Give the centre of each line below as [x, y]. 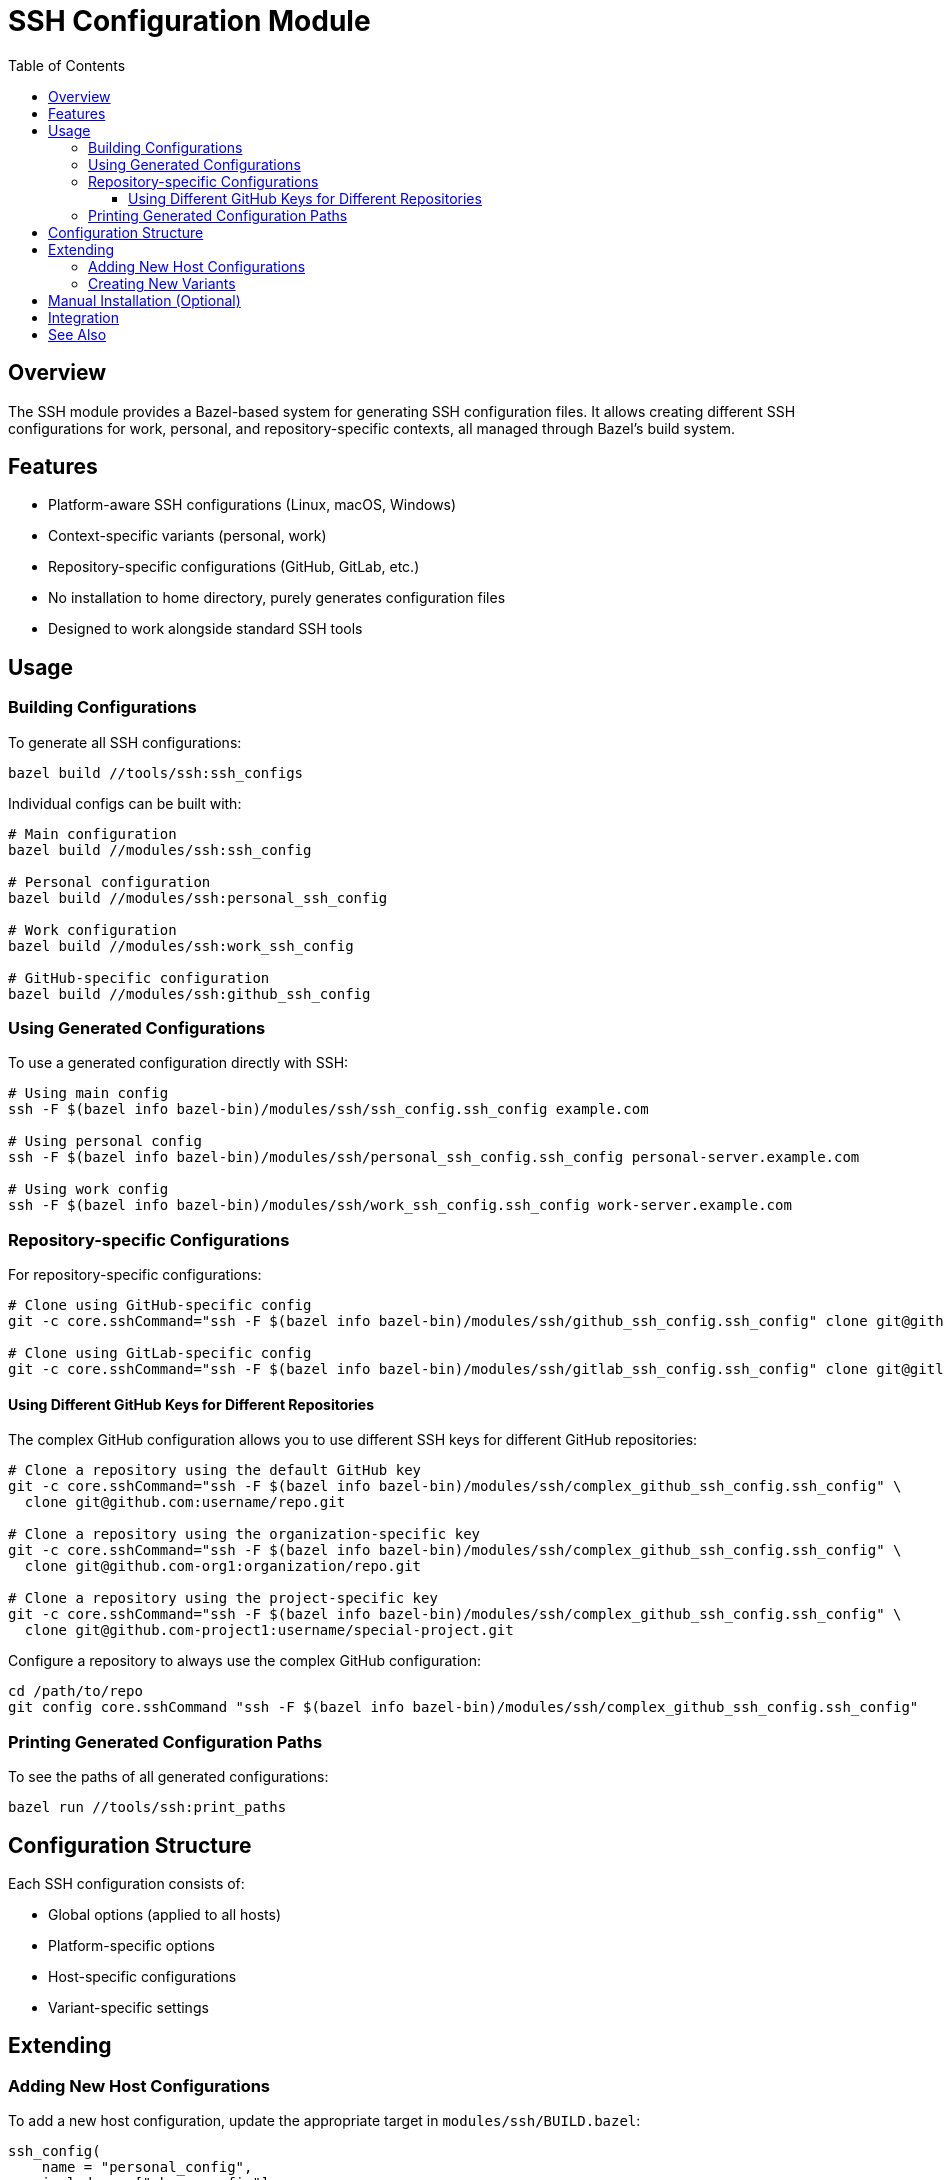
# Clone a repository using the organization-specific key [244, 1534]
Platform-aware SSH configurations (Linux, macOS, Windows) [252, 505]
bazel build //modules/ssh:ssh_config [160, 849]
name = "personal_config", [147, 2167]
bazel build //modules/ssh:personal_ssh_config [198, 897]
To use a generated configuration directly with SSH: [178, 1063]
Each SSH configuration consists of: [126, 1883]
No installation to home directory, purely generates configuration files [277, 598]
